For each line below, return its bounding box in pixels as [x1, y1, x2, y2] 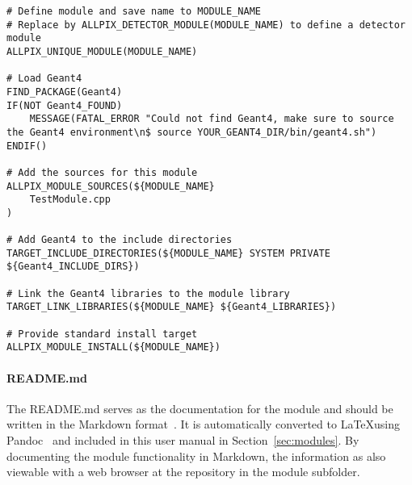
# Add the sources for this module [6, 166, 198, 178]
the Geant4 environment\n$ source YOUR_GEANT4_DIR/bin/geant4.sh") [6, 126, 377, 138]
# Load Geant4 [6, 73, 82, 85]
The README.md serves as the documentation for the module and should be [6, 399, 393, 416]
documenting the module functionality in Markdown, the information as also [6, 447, 386, 464]
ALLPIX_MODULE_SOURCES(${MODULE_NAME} [6, 180, 215, 192]
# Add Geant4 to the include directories [6, 234, 233, 246]
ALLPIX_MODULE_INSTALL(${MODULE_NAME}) [6, 341, 221, 353]
